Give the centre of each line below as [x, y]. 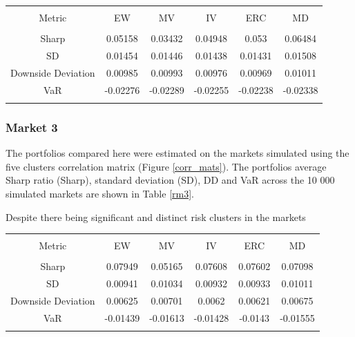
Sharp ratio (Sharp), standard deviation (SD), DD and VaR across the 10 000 [170, 180]
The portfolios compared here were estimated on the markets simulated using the [177, 153]
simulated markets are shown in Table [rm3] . [100, 193]
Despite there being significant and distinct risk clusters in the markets [156, 216]
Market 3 [32, 127]
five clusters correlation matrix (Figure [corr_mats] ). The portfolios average [166, 166]
